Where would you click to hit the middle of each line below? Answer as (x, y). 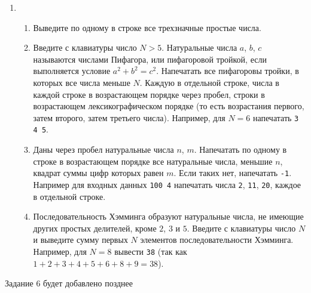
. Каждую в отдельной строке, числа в (209, 82)
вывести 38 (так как (151, 251)
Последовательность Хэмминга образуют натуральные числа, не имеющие (168, 216)
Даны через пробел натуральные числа (103, 149)
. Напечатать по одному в (240, 149)
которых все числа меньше (82, 82)
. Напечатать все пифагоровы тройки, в (228, 71)
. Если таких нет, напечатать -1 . (233, 173)
